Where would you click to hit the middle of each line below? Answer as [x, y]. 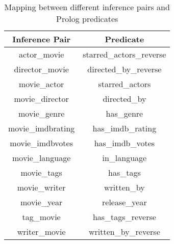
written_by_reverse [124, 232]
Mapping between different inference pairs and [87, 7]
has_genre [125, 113]
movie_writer [41, 187]
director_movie [41, 69]
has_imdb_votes [125, 143]
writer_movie [41, 232]
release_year [125, 202]
